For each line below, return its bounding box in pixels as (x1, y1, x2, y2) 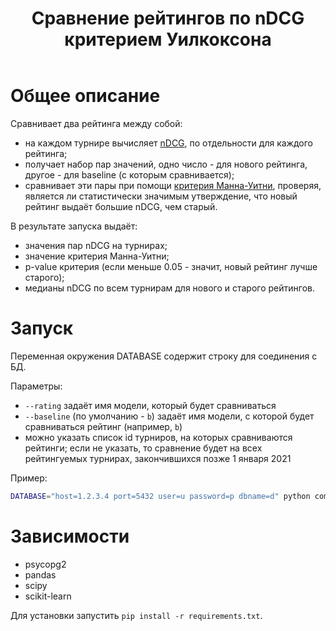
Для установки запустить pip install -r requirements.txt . (10, 609, 263, 621)
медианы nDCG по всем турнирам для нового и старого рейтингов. (24, 282, 315, 294)
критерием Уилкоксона (64, 28, 272, 51)
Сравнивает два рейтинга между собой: (10, 117, 183, 129)
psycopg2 (24, 558, 67, 570)
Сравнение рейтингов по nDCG (31, 7, 305, 30)
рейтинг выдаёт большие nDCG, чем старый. (24, 200, 218, 212)
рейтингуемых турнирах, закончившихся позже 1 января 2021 (24, 452, 292, 464)
